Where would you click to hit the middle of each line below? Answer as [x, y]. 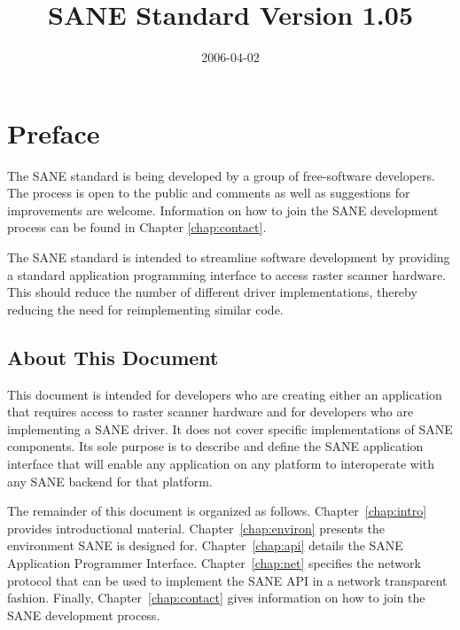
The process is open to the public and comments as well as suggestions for [209, 193]
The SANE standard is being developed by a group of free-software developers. [221, 175]
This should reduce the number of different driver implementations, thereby [212, 292]
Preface [54, 132]
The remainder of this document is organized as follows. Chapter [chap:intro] [217, 511]
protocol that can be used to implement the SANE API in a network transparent [227, 580]
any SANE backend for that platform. [110, 481]
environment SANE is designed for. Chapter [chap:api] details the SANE [205, 545]
